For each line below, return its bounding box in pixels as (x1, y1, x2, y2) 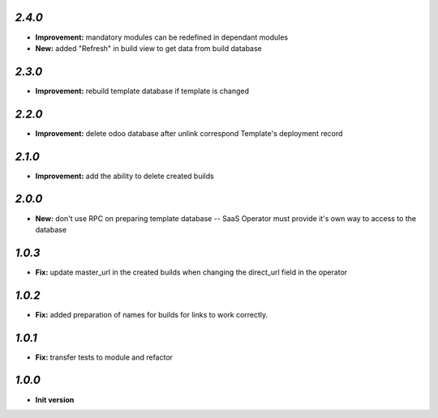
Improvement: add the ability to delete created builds (35, 171, 214, 181)
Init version (35, 395, 75, 404)
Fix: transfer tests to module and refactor (35, 352, 174, 362)
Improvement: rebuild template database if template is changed (35, 86, 250, 96)
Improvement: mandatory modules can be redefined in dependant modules (35, 32, 288, 42)
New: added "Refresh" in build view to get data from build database (35, 43, 263, 53)
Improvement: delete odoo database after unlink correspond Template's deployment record (35, 128, 343, 138)
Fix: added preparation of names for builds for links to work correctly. (35, 309, 268, 319)
